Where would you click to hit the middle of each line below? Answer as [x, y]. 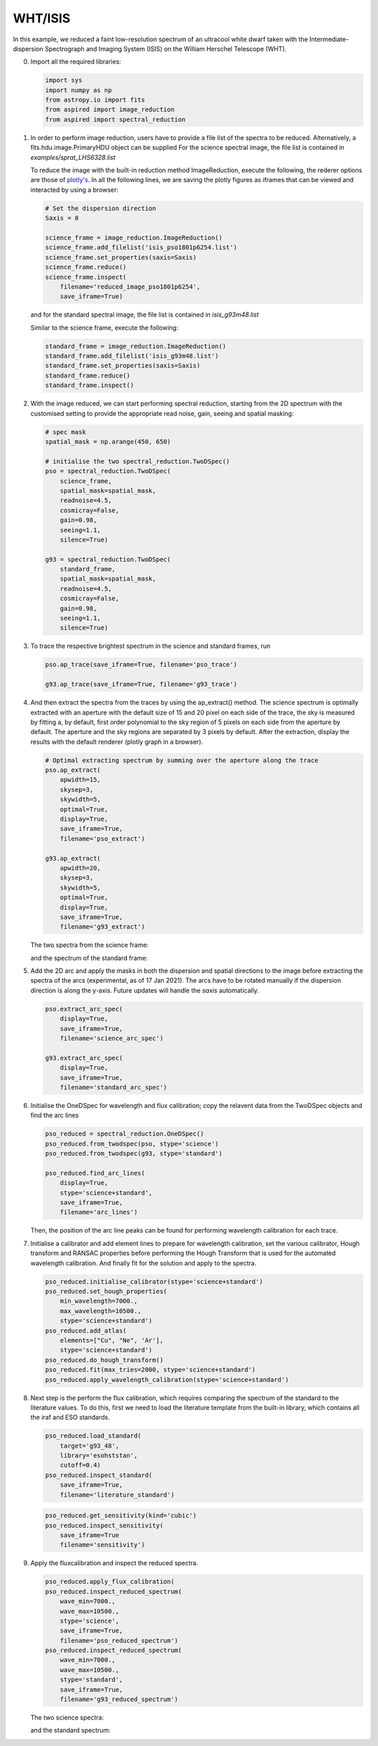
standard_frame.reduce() [88, 375]
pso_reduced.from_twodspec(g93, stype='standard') [134, 1153]
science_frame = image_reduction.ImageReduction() [134, 237]
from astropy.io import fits [95, 100]
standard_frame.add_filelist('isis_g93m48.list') [132, 356]
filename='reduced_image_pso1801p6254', [130, 286]
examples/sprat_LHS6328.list [73, 157]
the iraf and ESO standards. [70, 1418]
